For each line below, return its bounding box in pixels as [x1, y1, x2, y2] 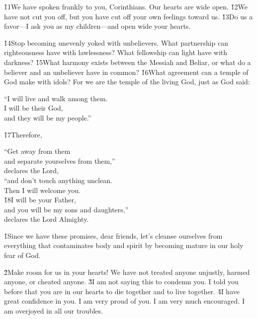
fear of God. [4, 250, 41, 260]
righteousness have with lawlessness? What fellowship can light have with [4, 47, 228, 58]
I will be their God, [4, 103, 63, 113]
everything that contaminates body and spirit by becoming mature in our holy [4, 240, 244, 251]
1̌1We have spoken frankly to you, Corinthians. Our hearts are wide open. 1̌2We [4, 1, 248, 11]
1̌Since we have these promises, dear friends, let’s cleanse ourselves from [4, 230, 223, 241]
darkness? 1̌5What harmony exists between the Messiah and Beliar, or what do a [4, 57, 251, 67]
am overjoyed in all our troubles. [4, 306, 103, 316]
